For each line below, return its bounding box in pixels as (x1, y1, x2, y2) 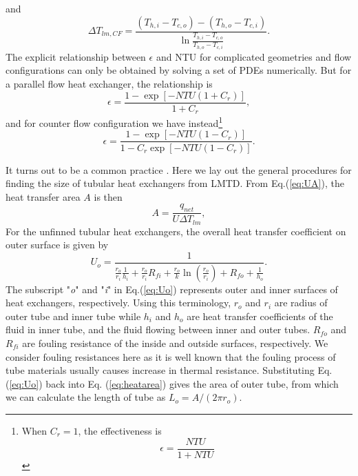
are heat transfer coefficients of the (187, 308, 333, 323)
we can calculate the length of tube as (6, 390, 166, 404)
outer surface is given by (6, 237, 109, 252)
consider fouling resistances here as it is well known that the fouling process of (6, 349, 336, 364)
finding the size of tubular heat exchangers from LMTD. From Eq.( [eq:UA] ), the (6, 176, 344, 190)
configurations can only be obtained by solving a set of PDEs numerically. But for (6, 63, 352, 77)
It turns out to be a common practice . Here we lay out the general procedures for (6, 162, 352, 177)
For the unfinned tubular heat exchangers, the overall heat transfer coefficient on (6, 224, 346, 238)
